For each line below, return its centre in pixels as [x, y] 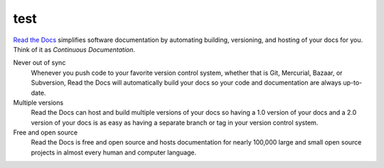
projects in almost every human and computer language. [114, 152]
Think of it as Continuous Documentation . [74, 49]
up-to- [352, 83]
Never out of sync [39, 63]
